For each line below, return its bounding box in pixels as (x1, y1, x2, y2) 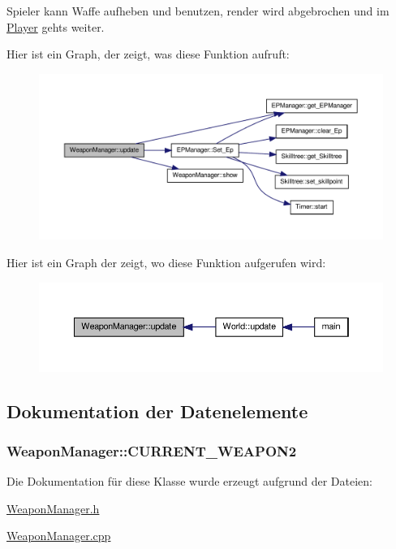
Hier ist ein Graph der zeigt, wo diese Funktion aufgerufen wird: (6, 253, 326, 270)
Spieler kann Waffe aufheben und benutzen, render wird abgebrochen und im (6, 2, 390, 19)
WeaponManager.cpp (6, 527, 111, 544)
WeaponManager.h (6, 499, 100, 517)
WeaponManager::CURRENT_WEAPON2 (6, 440, 297, 460)
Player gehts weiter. (6, 18, 105, 35)
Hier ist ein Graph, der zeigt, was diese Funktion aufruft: (6, 45, 290, 63)
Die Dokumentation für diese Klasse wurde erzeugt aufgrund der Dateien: (6, 473, 372, 490)
